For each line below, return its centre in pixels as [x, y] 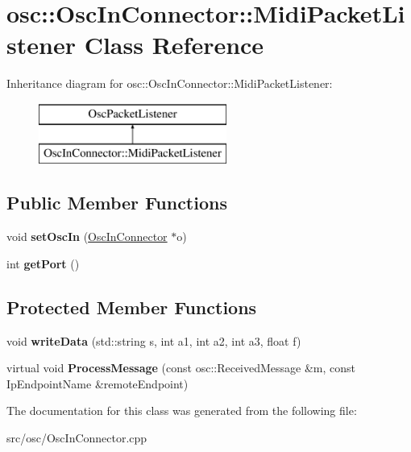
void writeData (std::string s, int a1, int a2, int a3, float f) [154, 340]
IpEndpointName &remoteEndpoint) [98, 383]
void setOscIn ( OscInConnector [87, 236]
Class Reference [174, 45]
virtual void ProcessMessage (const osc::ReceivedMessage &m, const [181, 368]
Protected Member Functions [132, 307]
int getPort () [43, 263]
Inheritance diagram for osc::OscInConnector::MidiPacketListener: [170, 83]
